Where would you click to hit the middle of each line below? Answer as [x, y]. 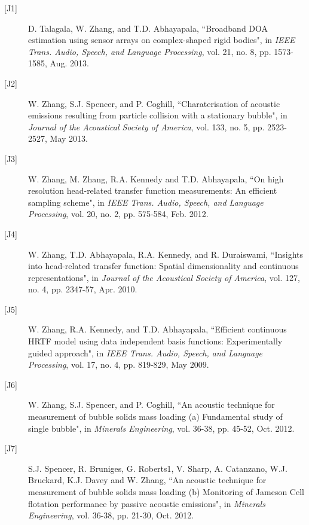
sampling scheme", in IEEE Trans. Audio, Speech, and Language [146, 202]
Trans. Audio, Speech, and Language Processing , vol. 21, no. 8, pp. [150, 51]
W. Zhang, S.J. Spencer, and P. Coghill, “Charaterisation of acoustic [154, 103]
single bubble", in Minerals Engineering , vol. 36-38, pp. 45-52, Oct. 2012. [161, 428]
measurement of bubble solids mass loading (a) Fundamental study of [155, 416]
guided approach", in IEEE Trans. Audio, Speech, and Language [146, 352]
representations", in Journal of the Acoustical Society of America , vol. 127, [164, 277]
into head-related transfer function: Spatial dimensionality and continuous [163, 266]
